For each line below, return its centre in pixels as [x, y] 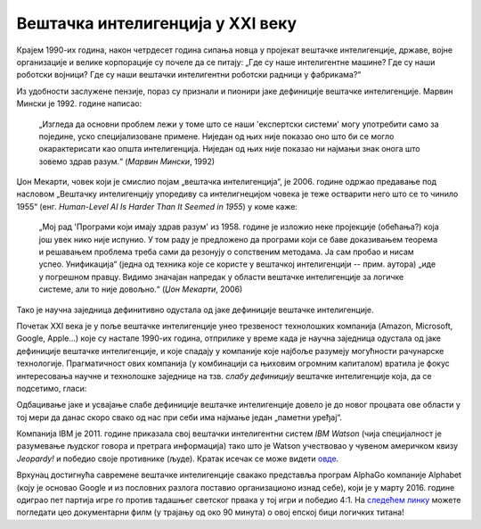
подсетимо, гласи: [52, 388]
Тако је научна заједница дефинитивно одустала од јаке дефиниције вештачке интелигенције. [195, 310]
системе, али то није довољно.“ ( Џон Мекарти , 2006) [141, 289]
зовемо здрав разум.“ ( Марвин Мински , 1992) [127, 161]
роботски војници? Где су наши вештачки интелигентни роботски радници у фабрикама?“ [189, 75]
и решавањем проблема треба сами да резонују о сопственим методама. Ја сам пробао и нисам [226, 252]
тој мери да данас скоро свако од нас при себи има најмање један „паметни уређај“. [179, 417]
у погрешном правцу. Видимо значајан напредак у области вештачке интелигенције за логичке [221, 277]
